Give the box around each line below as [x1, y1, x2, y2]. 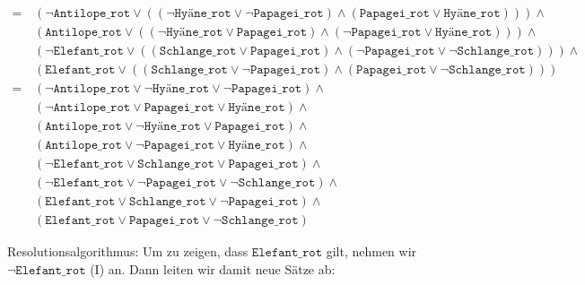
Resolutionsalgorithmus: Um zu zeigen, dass [7, 242, 249, 261]
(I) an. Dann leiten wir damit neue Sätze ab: [90, 259, 336, 278]
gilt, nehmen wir [326, 242, 417, 261]
